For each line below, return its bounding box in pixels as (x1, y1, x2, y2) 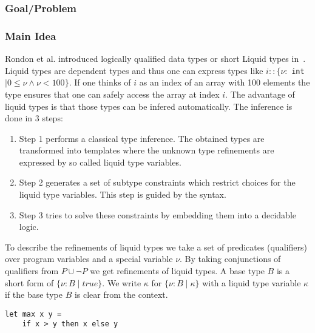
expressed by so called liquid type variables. (19, 155, 181, 168)
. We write (102, 276, 141, 289)
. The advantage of (225, 87, 295, 100)
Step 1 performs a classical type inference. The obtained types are (19, 132, 265, 144)
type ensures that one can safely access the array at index (5, 87, 220, 100)
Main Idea (5, 28, 56, 43)
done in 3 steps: (5, 112, 63, 124)
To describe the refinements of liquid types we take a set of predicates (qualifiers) (5, 240, 307, 253)
